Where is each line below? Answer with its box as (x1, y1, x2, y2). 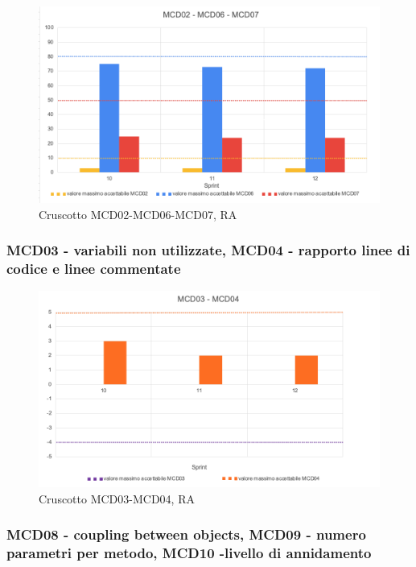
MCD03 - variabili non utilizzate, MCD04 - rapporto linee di (6, 240, 410, 260)
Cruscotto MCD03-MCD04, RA (39, 490, 195, 507)
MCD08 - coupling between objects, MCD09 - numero (6, 524, 366, 544)
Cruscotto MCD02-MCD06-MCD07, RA (39, 205, 237, 222)
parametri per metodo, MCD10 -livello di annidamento (6, 543, 372, 563)
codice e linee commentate (6, 258, 181, 278)
